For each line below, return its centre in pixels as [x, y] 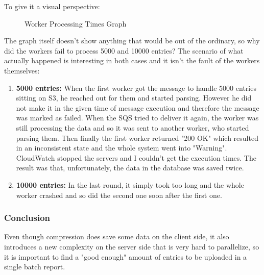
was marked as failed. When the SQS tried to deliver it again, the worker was [137, 118]
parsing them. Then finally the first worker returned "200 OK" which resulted [137, 137]
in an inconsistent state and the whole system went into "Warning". [122, 148]
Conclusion [27, 218]
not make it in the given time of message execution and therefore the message [138, 107]
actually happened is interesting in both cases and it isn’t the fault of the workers [132, 60]
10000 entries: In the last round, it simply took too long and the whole [130, 184]
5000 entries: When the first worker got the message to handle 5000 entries [136, 87]
